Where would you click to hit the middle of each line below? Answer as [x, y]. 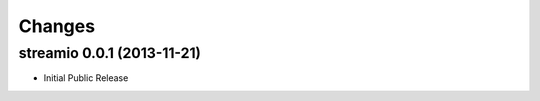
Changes [56, 26]
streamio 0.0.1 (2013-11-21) [110, 53]
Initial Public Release [86, 78]
